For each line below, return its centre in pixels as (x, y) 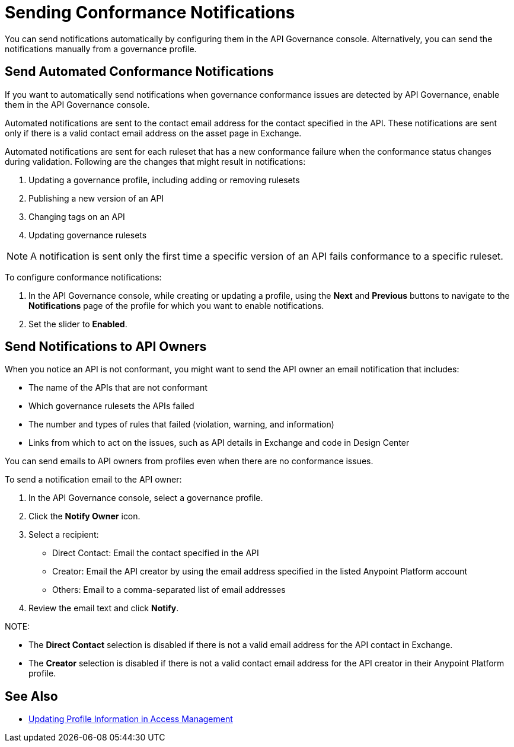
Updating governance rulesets (88, 235)
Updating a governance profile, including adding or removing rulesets (164, 180)
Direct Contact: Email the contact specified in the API (156, 553)
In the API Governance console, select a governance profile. (146, 498)
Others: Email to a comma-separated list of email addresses (169, 590)
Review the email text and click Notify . (104, 608)
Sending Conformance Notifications (150, 12)
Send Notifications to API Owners (106, 347)
